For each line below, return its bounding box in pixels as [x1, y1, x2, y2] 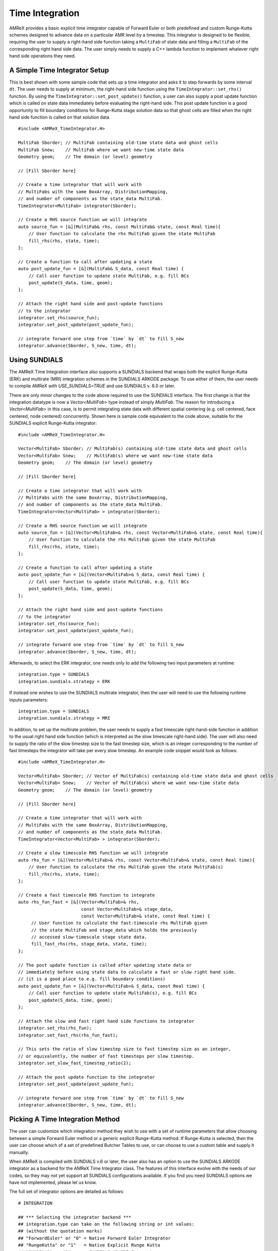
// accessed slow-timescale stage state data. [31, 934, 147, 940]
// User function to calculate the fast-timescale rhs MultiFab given [31, 920, 208, 926]
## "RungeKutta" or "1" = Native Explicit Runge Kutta [18, 1242, 161, 1248]
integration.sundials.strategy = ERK [18, 679, 111, 684]
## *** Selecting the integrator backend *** [18, 1214, 132, 1220]
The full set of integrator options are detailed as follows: [9, 1188, 124, 1194]
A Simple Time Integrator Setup [9, 66, 109, 75]
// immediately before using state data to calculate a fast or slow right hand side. [18, 969, 237, 975]
